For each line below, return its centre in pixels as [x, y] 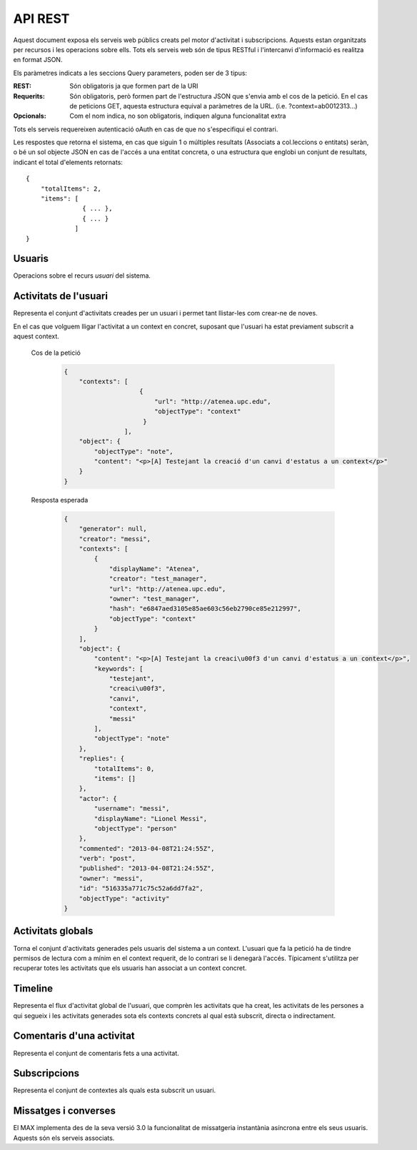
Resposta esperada [60, 500]
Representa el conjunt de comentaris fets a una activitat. [96, 1053]
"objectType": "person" [136, 828]
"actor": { [98, 798]
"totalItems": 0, [124, 768]
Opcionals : [30, 116]
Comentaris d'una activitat [74, 1036]
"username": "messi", [132, 809]
